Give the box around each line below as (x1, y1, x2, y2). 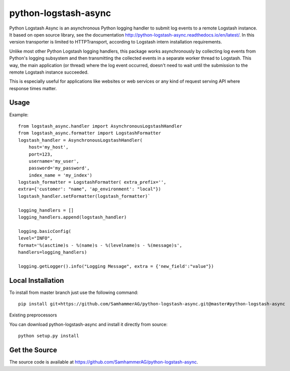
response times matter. (9, 85, 57, 91)
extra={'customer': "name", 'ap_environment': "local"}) (18, 186, 162, 192)
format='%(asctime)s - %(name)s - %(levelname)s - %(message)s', (18, 242, 183, 248)
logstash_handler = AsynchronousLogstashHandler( (18, 137, 143, 143)
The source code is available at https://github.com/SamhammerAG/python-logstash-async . (9, 359, 198, 365)
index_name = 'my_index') (28, 172, 93, 178)
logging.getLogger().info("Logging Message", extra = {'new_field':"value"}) (18, 263, 214, 269)
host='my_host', (28, 144, 69, 150)
